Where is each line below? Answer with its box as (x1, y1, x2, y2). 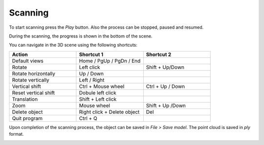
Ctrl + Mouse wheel (79, 83, 125, 90)
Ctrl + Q (79, 115, 97, 122)
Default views (12, 57, 44, 64)
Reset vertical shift (12, 89, 55, 96)
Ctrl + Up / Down (146, 83, 185, 90)
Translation (12, 95, 38, 102)
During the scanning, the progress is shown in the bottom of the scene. (9, 33, 153, 39)
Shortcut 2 (146, 51, 172, 58)
